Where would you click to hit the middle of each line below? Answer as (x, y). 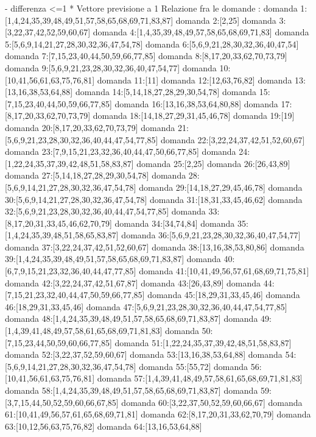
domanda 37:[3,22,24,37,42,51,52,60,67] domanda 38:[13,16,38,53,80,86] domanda (155, 247)
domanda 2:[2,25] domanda (226, 20)
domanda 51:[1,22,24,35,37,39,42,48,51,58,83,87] (203, 342)
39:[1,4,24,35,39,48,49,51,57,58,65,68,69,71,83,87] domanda (113, 259)
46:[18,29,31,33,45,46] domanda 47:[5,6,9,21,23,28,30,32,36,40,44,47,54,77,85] (146, 306)
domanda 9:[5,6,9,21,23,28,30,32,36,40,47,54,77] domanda (111, 67)
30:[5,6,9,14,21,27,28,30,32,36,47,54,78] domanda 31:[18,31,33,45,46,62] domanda (154, 199)
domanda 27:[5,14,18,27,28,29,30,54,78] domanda (96, 175)
